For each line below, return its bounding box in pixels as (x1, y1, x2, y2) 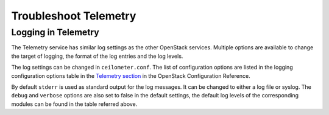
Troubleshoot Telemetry (11, 9, 136, 23)
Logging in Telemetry (11, 27, 100, 38)
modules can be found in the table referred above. (11, 100, 138, 108)
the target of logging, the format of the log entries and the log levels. (11, 52, 183, 60)
